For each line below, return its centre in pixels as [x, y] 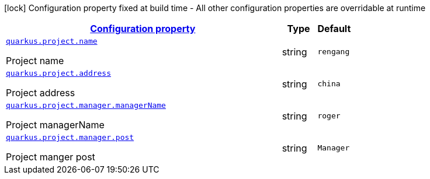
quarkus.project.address [59, 73]
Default [334, 29]
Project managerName [55, 125]
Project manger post [51, 157]
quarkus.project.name [52, 41]
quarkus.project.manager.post [70, 137]
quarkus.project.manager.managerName [86, 105]
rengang [334, 52]
